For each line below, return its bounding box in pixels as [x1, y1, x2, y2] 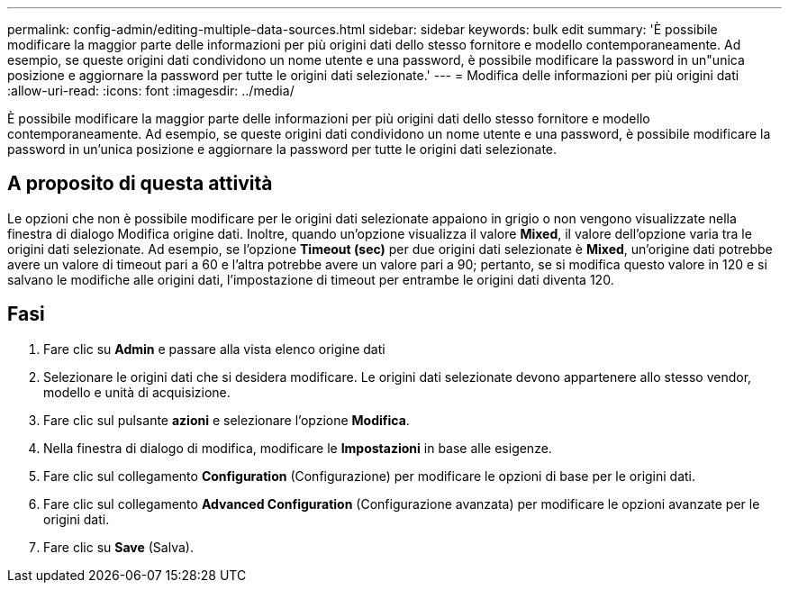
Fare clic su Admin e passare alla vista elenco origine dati [43, 340, 385, 357]
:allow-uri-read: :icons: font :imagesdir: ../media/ [7, 83, 295, 98]
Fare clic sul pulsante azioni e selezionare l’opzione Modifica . [43, 412, 410, 428]
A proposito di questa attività [7, 172, 273, 195]
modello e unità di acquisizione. [43, 384, 231, 400]
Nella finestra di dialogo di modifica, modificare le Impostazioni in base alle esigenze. [43, 440, 552, 456]
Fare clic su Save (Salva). [43, 539, 194, 555]
